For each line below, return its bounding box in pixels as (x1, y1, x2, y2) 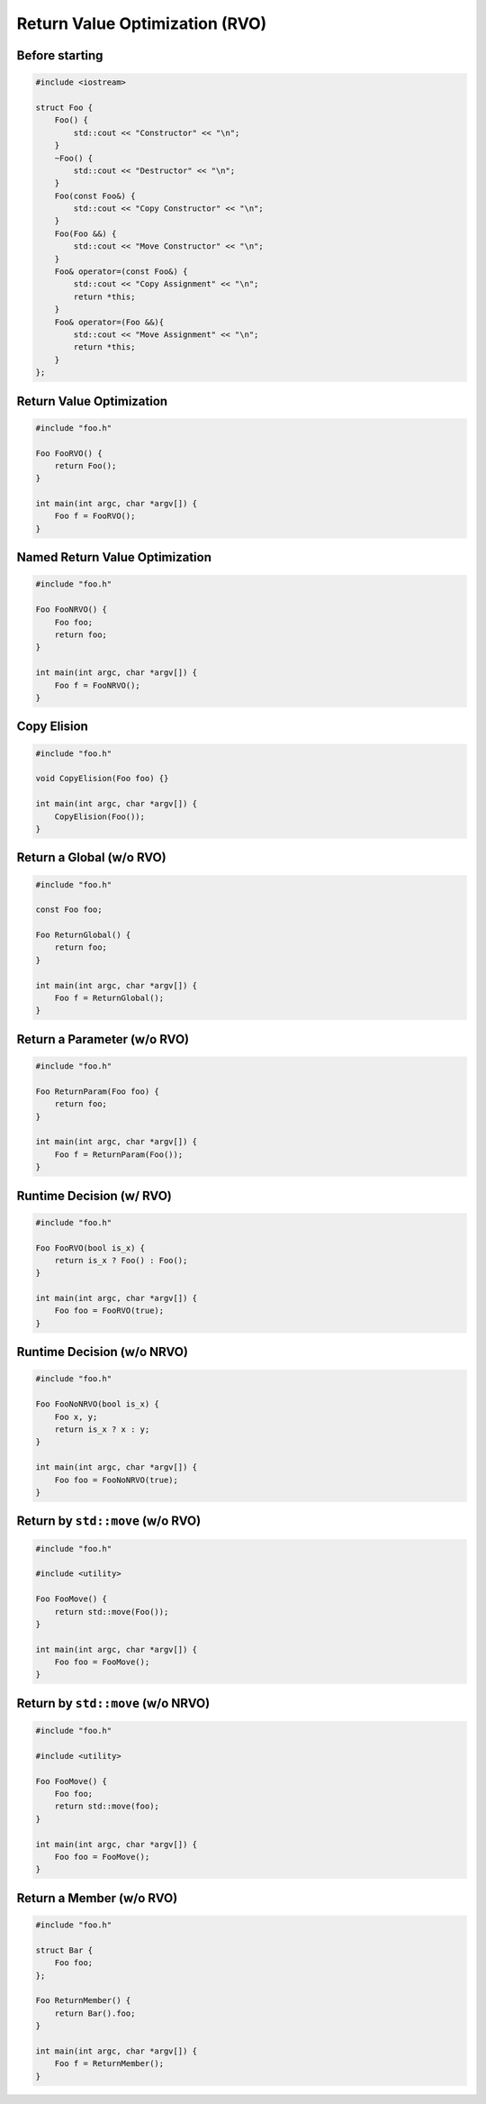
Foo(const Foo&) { (54, 190, 136, 201)
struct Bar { (35, 1945, 94, 1955)
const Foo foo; (35, 905, 103, 915)
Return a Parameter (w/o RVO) (16, 1032, 189, 1047)
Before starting (16, 48, 103, 63)
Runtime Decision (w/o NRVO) (16, 1344, 189, 1360)
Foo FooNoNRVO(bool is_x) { (35, 1399, 159, 1409)
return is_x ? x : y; (54, 1425, 150, 1435)
